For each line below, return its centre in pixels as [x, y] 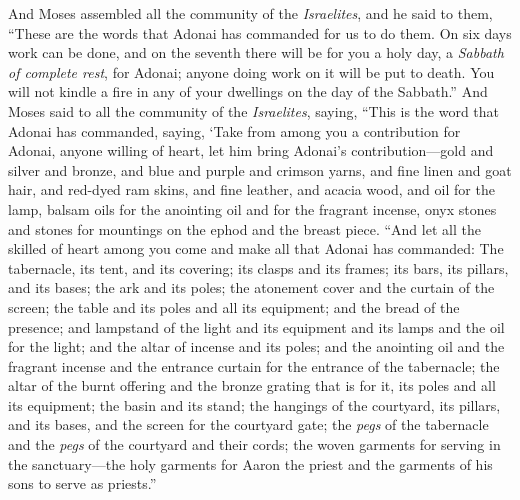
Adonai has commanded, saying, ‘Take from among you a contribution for [234, 130]
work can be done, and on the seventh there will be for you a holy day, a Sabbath [256, 52]
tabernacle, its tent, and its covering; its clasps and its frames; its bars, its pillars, [258, 267]
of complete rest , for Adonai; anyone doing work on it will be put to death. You [251, 71]
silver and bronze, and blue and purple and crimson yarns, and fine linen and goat [260, 169]
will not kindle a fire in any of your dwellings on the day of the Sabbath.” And [248, 91]
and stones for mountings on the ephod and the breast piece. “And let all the [244, 228]
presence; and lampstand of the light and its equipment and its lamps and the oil [256, 326]
